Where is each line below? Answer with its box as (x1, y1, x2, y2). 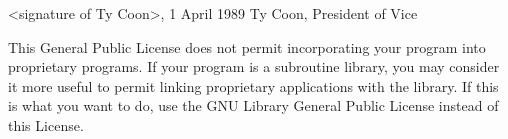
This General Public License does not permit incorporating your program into (8, 36, 486, 57)
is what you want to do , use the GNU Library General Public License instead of (8, 95, 499, 116)
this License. (8, 114, 84, 135)
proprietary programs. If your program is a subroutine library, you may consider (8, 56, 500, 77)
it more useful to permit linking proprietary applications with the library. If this (8, 75, 499, 96)
